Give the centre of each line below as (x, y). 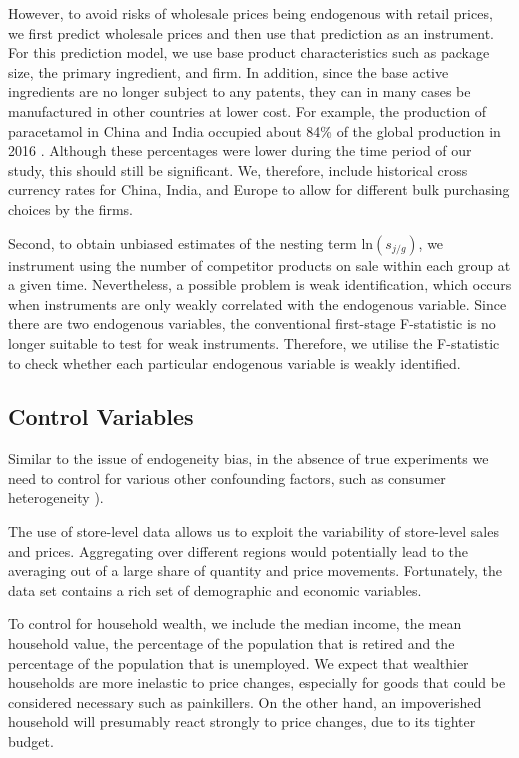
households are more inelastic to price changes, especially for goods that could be (257, 682)
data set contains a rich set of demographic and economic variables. (215, 589)
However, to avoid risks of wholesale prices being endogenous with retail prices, (250, 13)
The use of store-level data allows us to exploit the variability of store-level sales (253, 531)
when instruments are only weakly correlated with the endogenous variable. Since (257, 303)
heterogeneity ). (56, 497)
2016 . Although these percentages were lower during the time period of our (240, 150)
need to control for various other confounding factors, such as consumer (227, 477)
